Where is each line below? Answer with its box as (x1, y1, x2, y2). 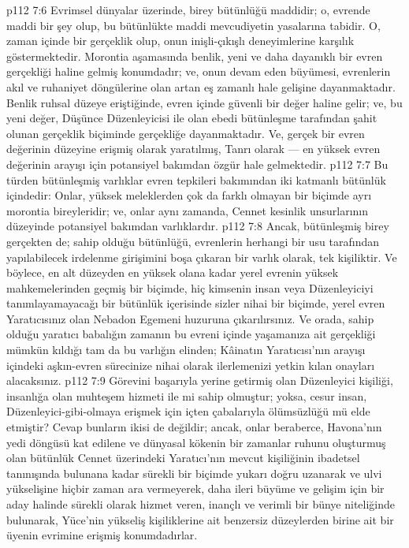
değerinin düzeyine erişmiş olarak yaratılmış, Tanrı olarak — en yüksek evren (6, 140, 381, 157)
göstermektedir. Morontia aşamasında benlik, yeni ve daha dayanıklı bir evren (6, 47, 383, 64)
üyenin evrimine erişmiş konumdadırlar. (6, 527, 198, 543)
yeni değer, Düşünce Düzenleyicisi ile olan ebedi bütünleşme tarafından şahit (6, 110, 377, 126)
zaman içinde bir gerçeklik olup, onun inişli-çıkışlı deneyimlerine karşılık (6, 32, 355, 49)
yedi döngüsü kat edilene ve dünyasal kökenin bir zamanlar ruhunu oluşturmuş (6, 434, 386, 450)
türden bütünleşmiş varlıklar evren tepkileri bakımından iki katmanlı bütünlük (6, 171, 386, 188)
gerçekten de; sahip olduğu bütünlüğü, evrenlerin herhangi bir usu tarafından (6, 233, 380, 249)
